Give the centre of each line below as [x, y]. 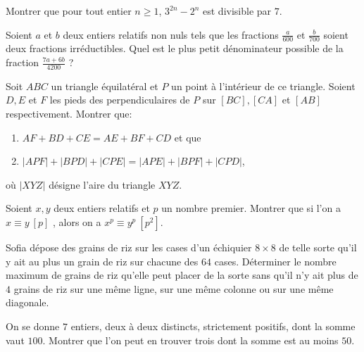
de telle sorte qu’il [318, 247]
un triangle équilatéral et [105, 86]
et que [188, 137]
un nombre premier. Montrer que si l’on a [251, 208]
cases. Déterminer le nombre [275, 261]
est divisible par [237, 11]
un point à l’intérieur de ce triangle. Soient [263, 86]
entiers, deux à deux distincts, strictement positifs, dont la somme [213, 326]
